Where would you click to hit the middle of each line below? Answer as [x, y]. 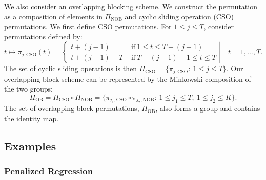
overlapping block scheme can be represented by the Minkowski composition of [128, 78]
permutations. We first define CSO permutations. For [88, 26]
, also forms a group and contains [208, 108]
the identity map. [32, 118]
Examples [30, 146]
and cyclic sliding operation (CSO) [179, 16]
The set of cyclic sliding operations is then [70, 68]
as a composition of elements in [53, 16]
